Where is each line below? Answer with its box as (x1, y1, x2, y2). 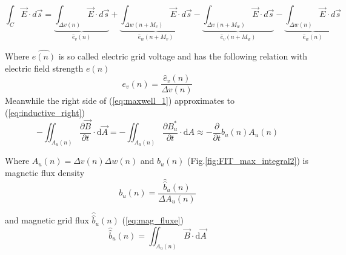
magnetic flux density (5, 166, 85, 178)
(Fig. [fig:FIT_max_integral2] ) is (187, 154, 309, 167)
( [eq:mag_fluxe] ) (122, 214, 184, 226)
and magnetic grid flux (5, 214, 89, 226)
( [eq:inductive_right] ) (5, 106, 85, 118)
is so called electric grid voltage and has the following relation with (58, 50, 308, 63)
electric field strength (5, 61, 84, 74)
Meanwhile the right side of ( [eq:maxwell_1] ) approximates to (5, 94, 235, 107)
